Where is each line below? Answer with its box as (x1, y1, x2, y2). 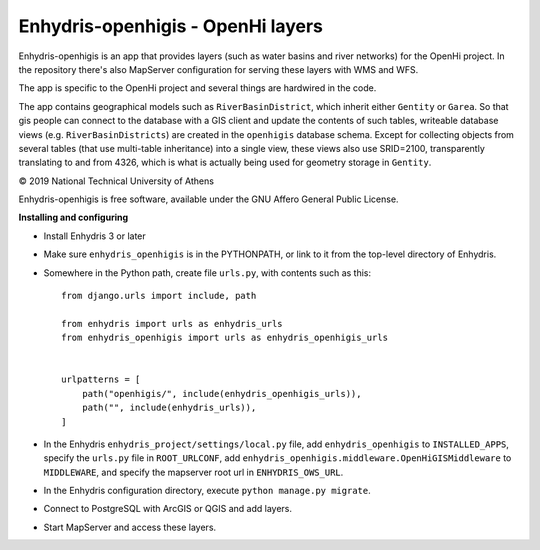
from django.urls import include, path (61, 290, 257, 302)
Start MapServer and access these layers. (43, 521, 217, 533)
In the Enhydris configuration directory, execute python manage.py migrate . (43, 485, 371, 497)
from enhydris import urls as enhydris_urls (61, 318, 284, 329)
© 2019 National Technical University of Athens (18, 175, 215, 187)
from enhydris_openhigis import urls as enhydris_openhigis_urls (61, 332, 389, 344)
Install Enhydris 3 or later (43, 230, 147, 242)
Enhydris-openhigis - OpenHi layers (18, 15, 324, 37)
